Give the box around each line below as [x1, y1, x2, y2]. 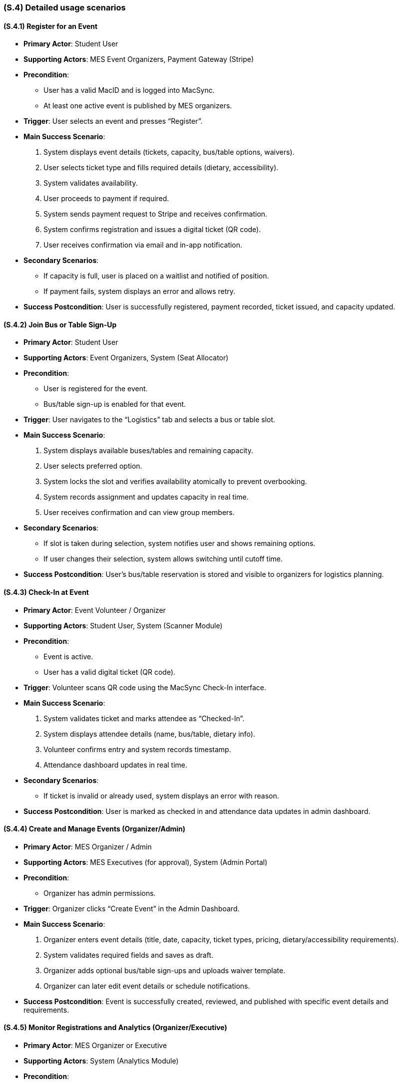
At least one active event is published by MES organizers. [43, 101, 232, 110]
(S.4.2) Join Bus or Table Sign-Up [3, 320, 117, 329]
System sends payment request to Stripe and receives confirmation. [43, 210, 268, 219]
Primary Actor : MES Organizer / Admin [23, 842, 152, 851]
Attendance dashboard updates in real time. [43, 760, 188, 769]
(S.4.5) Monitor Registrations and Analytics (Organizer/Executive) [3, 1023, 227, 1032]
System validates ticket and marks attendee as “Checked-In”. [43, 714, 245, 723]
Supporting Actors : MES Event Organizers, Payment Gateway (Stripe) [23, 55, 254, 64]
